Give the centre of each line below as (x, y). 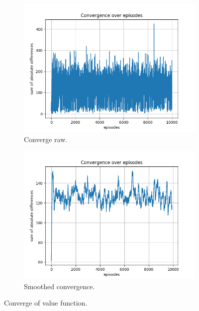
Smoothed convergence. (59, 286)
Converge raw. (46, 139)
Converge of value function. (46, 303)
